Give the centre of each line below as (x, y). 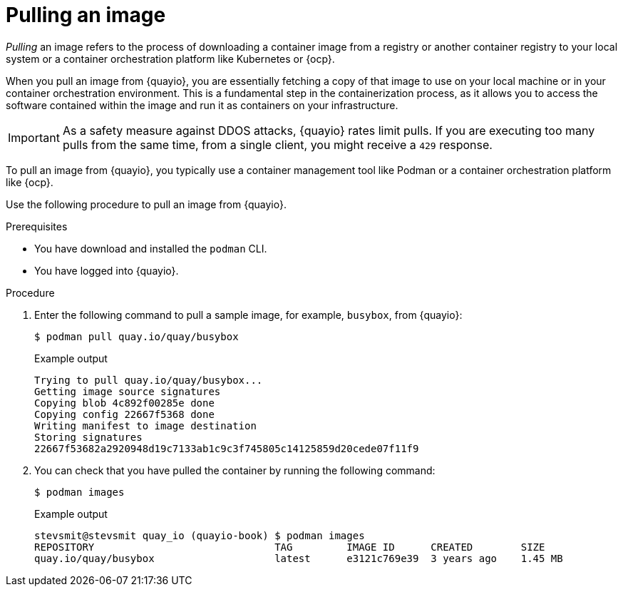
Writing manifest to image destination (145, 425)
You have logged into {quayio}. (107, 270)
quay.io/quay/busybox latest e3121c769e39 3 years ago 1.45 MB (299, 558)
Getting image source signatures (128, 391)
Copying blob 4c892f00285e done (124, 403)
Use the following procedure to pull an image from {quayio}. (146, 204)
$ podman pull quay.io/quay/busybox (137, 336)
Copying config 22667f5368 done (124, 414)
